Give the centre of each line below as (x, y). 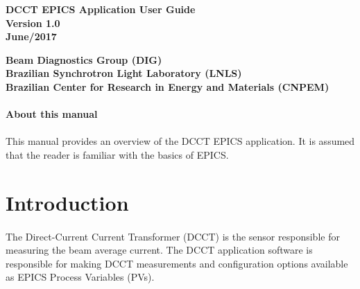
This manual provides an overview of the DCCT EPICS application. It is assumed (180, 141)
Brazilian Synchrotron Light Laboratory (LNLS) (124, 73)
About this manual (52, 114)
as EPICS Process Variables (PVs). (80, 277)
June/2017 (31, 36)
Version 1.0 (33, 23)
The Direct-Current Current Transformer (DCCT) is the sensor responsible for (173, 236)
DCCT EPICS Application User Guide (101, 9)
